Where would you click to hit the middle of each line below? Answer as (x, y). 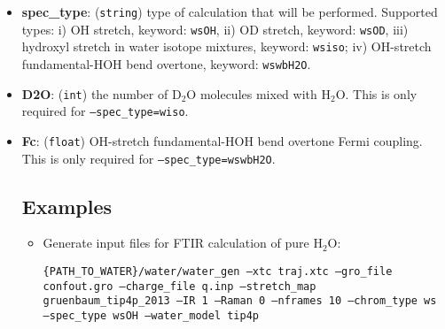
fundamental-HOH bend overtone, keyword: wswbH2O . (166, 63)
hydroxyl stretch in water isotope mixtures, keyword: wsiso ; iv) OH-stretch (226, 46)
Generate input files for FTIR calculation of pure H (183, 243)
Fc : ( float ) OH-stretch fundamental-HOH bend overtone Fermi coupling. (222, 140)
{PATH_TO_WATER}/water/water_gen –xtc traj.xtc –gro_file (218, 272)
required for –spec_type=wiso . (105, 111)
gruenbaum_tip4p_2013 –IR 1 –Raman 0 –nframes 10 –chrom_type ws (240, 301)
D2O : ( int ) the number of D (101, 93)
